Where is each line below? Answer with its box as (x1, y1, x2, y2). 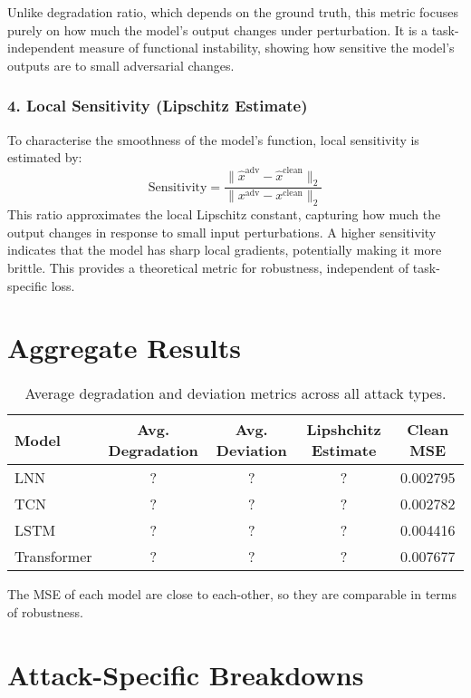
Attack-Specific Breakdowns (7, 655, 364, 693)
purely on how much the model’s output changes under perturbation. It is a (7, 20, 428, 39)
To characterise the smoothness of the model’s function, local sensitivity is (7, 130, 419, 149)
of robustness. (7, 602, 83, 621)
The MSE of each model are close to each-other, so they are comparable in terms (7, 585, 457, 604)
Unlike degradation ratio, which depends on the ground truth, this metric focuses (7, 3, 458, 21)
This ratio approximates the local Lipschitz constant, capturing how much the (7, 205, 441, 224)
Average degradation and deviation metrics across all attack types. (24, 383, 447, 404)
